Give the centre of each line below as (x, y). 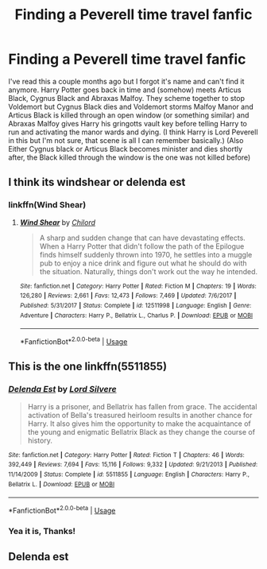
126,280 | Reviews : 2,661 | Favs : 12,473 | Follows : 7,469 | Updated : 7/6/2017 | (128, 296)
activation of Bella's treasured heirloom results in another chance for (140, 415)
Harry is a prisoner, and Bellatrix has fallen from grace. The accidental (142, 406)
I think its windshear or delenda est (97, 182)
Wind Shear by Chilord (58, 222)
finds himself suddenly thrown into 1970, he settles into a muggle (146, 254)
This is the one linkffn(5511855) (88, 367)
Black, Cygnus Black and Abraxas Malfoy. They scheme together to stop (126, 98)
